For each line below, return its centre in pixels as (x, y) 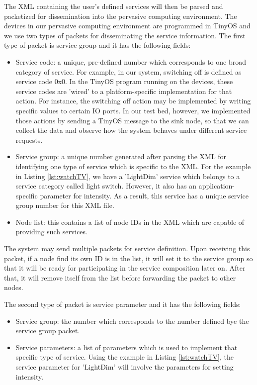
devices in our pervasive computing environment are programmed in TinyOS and (127, 26)
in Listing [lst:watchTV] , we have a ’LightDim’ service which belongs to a (128, 176)
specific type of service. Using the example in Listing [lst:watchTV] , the (125, 357)
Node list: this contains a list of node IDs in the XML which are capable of (130, 222)
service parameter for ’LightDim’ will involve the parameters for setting (125, 367)
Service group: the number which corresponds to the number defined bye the (132, 321)
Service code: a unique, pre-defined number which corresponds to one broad (131, 61)
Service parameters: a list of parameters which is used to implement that (127, 347)
